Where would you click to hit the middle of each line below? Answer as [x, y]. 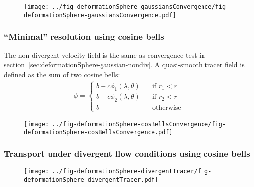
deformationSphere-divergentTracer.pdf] [91, 179]
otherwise [167, 108]
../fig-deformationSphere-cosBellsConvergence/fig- [139, 124]
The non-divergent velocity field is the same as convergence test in [104, 55]
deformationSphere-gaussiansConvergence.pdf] [100, 15]
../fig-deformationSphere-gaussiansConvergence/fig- [141, 7]
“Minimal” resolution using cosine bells [84, 36]
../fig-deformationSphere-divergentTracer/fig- [132, 171]
